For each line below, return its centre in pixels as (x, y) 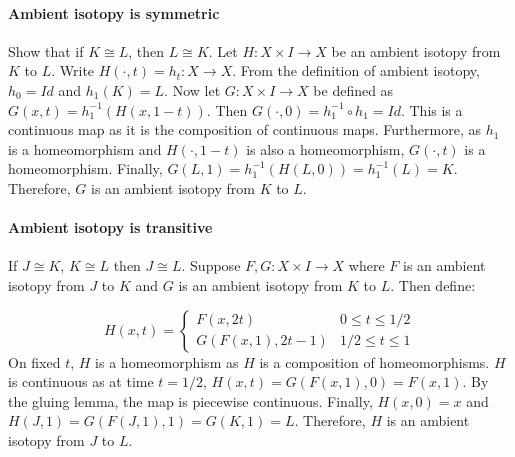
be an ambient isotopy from (416, 50)
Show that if (46, 50)
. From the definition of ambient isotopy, (356, 70)
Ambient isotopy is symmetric (114, 12)
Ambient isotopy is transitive (110, 227)
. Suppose (211, 265)
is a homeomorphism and (85, 148)
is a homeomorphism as (167, 361)
